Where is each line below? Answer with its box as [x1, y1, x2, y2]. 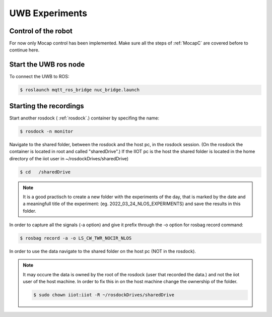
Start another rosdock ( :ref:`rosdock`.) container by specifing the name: [9, 115, 160, 121]
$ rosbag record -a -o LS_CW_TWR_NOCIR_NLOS [20, 235, 132, 241]
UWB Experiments [9, 8, 88, 19]
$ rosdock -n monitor [20, 129, 74, 134]
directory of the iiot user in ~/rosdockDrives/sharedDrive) [9, 155, 128, 161]
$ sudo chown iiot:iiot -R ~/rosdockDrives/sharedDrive [33, 292, 175, 298]
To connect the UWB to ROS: [9, 74, 70, 80]
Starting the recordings [9, 101, 84, 110]
